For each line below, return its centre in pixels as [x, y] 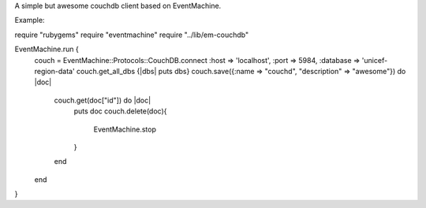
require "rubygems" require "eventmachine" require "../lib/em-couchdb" [132, 35]
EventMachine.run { [47, 49]
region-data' [54, 71]
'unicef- [375, 60]
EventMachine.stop [125, 129]
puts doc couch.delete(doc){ [120, 111]
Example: [30, 20]
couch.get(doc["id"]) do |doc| [103, 100]
